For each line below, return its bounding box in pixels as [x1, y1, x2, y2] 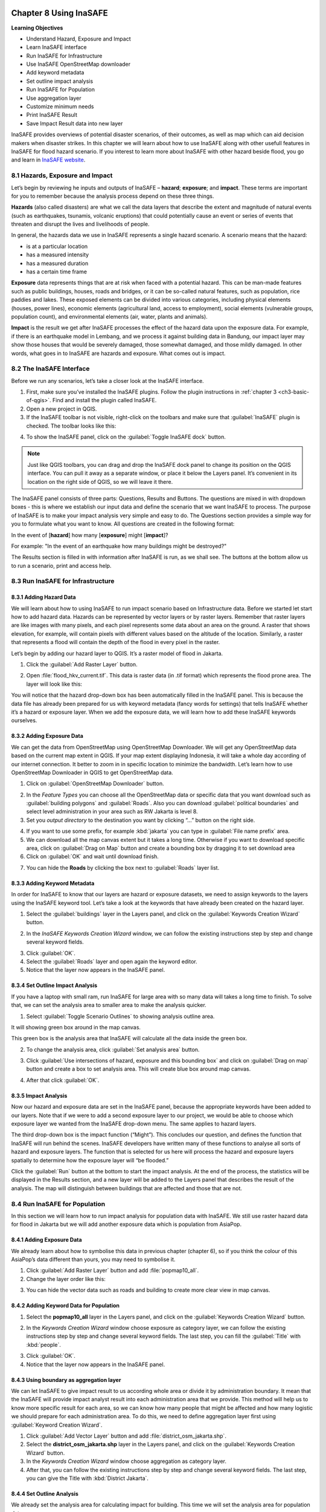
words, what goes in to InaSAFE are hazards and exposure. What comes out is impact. [11, 350, 226, 357]
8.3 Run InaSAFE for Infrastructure [11, 577, 115, 585]
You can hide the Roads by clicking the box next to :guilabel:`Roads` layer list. [26, 864, 220, 871]
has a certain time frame [26, 268, 88, 275]
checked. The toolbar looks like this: [26, 422, 117, 429]
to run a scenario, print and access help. [11, 562, 112, 569]
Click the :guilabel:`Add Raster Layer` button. [26, 661, 138, 668]
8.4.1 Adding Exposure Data [11, 1236, 82, 1243]
